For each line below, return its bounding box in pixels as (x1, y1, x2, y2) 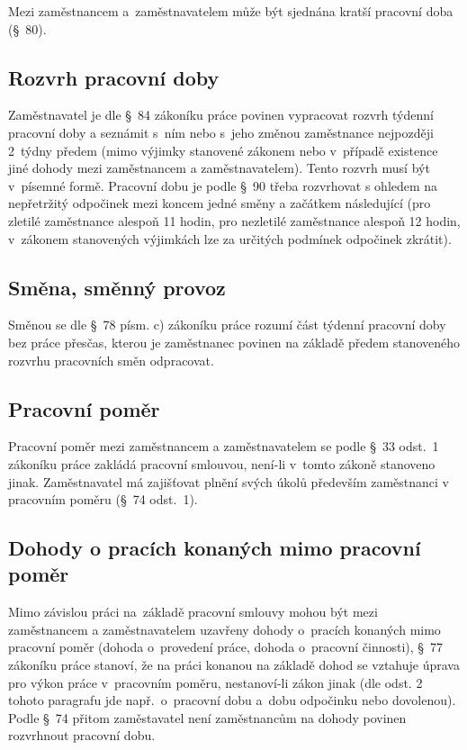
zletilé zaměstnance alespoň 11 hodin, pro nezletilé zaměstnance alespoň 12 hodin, (8, 211, 461, 230)
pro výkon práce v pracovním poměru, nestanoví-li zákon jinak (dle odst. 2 (8, 673, 423, 691)
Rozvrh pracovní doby (8, 63, 220, 91)
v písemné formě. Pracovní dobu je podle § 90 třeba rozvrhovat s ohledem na (8, 176, 438, 194)
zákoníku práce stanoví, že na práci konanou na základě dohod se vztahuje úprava (8, 655, 460, 674)
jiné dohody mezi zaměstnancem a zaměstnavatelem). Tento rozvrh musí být (8, 158, 430, 177)
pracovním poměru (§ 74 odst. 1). (8, 490, 198, 509)
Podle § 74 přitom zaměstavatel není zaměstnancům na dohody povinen (8, 708, 407, 727)
